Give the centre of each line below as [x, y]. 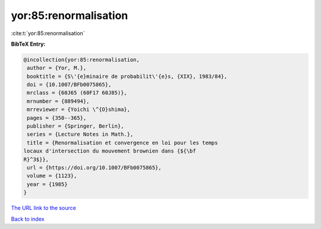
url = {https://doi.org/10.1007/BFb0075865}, [94, 168]
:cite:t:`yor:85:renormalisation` [48, 33]
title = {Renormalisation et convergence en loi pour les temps [122, 143]
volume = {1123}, [52, 176]
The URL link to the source [44, 208]
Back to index [28, 219]
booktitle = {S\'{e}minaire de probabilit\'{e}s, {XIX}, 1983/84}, [127, 76]
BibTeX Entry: [28, 44]
